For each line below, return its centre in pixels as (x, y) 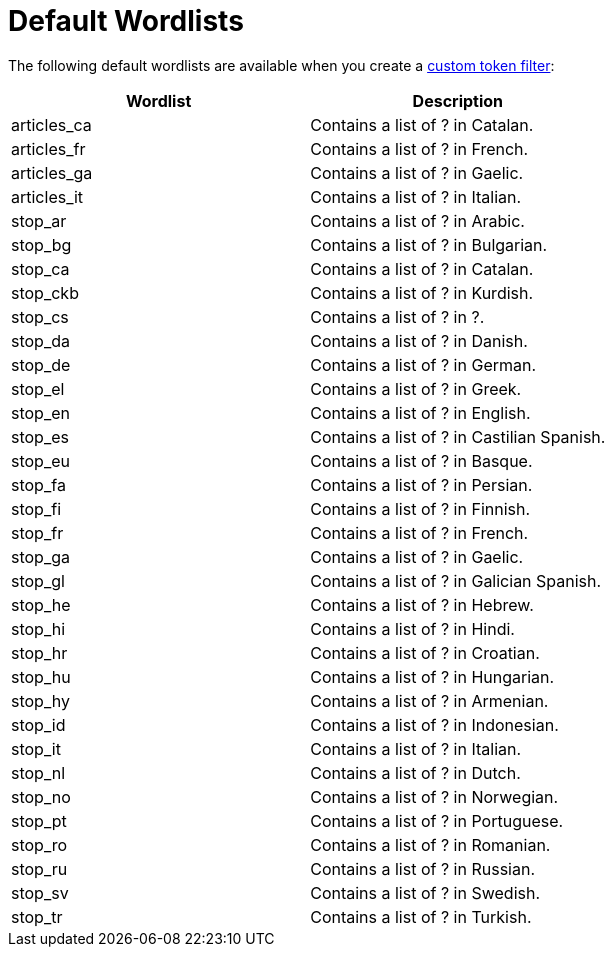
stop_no (41, 796)
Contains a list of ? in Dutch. (415, 772)
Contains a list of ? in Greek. (416, 388)
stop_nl (38, 772)
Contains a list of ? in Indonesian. (434, 724)
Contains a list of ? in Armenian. (429, 700)
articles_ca (51, 124)
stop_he (41, 604)
